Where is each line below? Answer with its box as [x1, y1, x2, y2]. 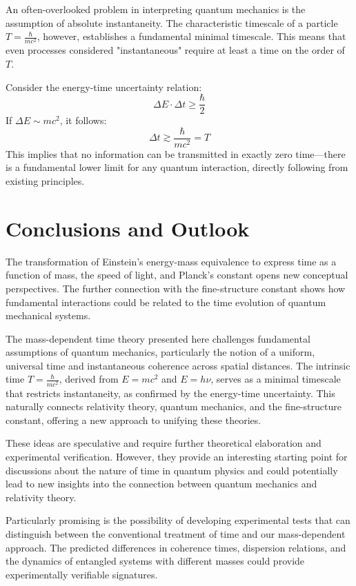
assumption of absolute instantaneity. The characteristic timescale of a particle [6, 15, 338, 30]
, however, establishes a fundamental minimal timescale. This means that [37, 29, 346, 43]
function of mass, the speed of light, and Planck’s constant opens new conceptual [6, 267, 348, 282]
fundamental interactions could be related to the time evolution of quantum [6, 294, 326, 309]
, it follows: [59, 113, 107, 128]
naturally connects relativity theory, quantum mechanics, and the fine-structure [6, 399, 342, 414]
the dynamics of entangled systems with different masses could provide [6, 554, 305, 568]
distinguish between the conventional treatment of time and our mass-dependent [6, 526, 346, 540]
